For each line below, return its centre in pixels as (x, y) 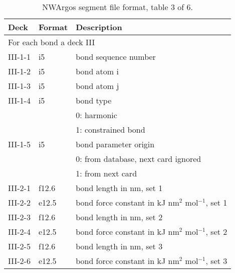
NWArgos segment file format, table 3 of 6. (118, 7)
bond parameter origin (115, 144)
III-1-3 (19, 86)
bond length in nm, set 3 (119, 246)
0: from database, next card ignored (139, 159)
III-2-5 (19, 246)
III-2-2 (19, 202)
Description (99, 27)
